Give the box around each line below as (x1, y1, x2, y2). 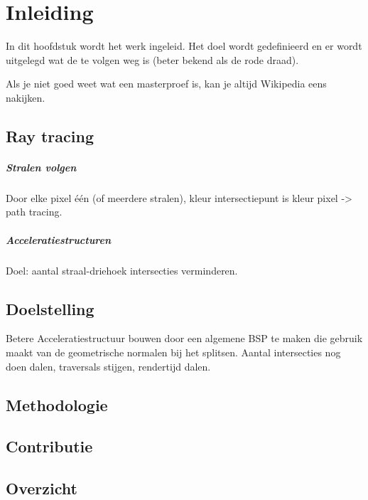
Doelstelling (6, 297, 94, 319)
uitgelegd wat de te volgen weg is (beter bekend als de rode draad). (6, 52, 299, 67)
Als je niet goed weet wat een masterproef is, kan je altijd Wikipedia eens (6, 76, 327, 91)
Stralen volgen (6, 159, 77, 174)
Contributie (6, 435, 93, 457)
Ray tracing (6, 124, 94, 147)
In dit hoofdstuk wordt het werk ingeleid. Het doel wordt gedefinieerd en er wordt (6, 38, 362, 53)
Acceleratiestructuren (6, 232, 112, 247)
